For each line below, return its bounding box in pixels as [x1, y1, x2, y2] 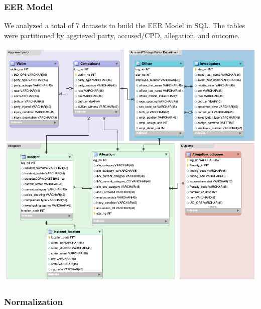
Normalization [4, 295, 63, 307]
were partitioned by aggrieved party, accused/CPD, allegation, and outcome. [4, 30, 240, 40]
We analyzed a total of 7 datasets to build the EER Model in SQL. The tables [4, 20, 245, 31]
